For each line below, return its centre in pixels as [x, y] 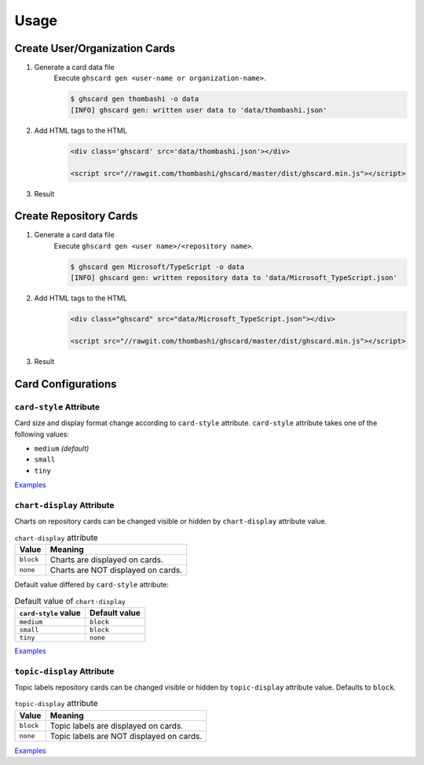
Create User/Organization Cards [95, 48]
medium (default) [62, 448]
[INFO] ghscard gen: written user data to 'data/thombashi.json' [199, 110]
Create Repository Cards [76, 216]
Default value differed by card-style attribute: [91, 584]
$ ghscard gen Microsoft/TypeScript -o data [157, 267]
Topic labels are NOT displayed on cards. [126, 736]
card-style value [50, 612]
